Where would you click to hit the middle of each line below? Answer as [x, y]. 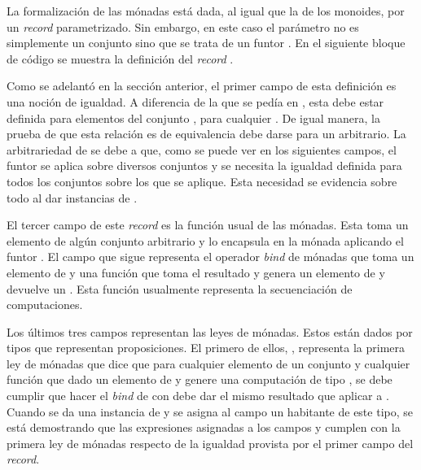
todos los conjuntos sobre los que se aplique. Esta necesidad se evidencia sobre [202, 181]
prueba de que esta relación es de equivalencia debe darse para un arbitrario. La [206, 134]
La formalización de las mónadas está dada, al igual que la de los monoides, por [206, 11]
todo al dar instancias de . [72, 197]
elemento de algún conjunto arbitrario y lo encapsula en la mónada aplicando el [205, 240]
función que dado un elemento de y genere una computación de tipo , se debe [200, 379]
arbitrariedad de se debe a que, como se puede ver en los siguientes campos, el [202, 149]
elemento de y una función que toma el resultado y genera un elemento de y [196, 272]
